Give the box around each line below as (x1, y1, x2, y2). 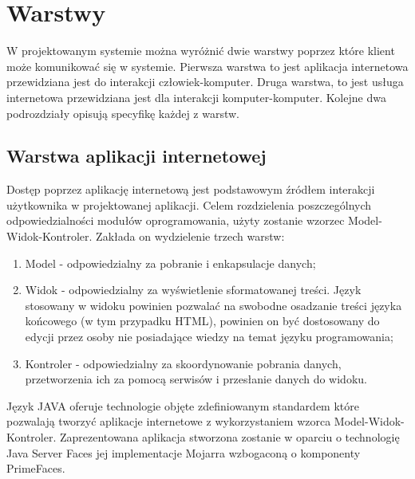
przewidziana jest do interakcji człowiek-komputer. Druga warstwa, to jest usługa (6, 73, 404, 90)
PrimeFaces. (6, 460, 65, 477)
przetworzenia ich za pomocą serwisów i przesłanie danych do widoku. (25, 371, 367, 387)
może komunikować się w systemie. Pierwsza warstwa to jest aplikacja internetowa (6, 57, 409, 74)
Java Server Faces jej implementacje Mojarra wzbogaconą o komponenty (6, 444, 361, 461)
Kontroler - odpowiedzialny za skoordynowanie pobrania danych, (25, 355, 342, 371)
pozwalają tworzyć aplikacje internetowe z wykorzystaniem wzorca (6, 413, 331, 430)
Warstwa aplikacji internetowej (6, 143, 267, 168)
